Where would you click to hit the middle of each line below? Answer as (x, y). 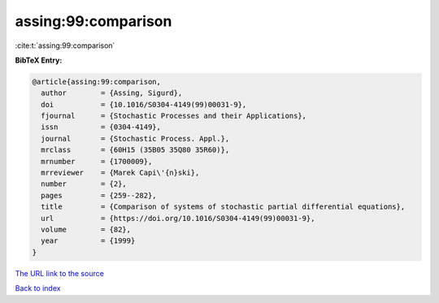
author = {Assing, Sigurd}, (112, 93)
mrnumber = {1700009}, (97, 161)
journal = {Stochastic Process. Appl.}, (135, 139)
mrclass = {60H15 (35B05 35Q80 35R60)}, (135, 150)
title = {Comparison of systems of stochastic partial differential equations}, (223, 207)
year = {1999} (88, 241)
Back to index (38, 288)
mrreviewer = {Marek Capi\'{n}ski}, (120, 173)
